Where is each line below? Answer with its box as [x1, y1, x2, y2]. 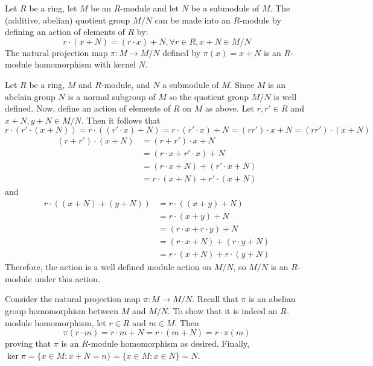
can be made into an [155, 13, 231, 26]
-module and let [120, 2, 179, 14]
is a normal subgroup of [68, 90, 156, 103]
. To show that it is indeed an [168, 304, 278, 317]
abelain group [5, 90, 56, 103]
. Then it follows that [81, 113, 161, 126]
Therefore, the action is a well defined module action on [5, 260, 211, 273]
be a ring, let [29, 2, 77, 14]
